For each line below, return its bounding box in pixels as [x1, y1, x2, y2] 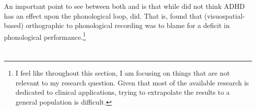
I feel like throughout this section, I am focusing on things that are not [15, 68, 230, 78]
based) [4, 20, 24, 30]
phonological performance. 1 [4, 30, 86, 42]
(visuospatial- [204, 10, 245, 21]
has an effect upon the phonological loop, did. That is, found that [4, 10, 202, 21]
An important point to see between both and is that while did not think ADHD [4, 1, 245, 11]
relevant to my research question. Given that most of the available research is [15, 77, 249, 87]
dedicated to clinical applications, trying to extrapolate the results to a [15, 87, 230, 97]
